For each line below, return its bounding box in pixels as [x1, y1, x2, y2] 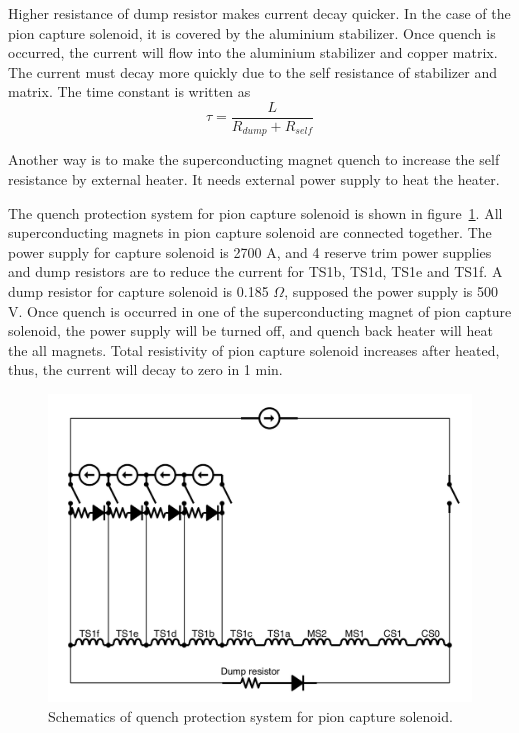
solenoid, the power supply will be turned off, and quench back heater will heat [8, 320, 493, 341]
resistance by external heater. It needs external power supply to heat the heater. [8, 169, 500, 190]
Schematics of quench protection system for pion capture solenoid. [48, 706, 453, 727]
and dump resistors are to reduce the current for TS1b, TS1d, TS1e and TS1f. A [8, 261, 503, 282]
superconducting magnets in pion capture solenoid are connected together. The [8, 222, 492, 243]
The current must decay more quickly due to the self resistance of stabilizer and [8, 61, 497, 82]
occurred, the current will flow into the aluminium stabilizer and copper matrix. [8, 42, 498, 63]
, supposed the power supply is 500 [284, 281, 498, 302]
